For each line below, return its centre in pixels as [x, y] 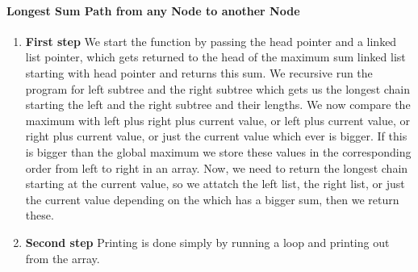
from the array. [63, 258]
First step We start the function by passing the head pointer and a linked [211, 41]
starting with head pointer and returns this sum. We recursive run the [199, 72]
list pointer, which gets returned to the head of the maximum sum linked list [215, 57]
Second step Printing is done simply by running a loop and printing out [207, 242]
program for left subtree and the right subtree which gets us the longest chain [218, 88]
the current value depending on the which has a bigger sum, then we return [212, 199]
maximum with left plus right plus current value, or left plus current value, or [217, 120]
